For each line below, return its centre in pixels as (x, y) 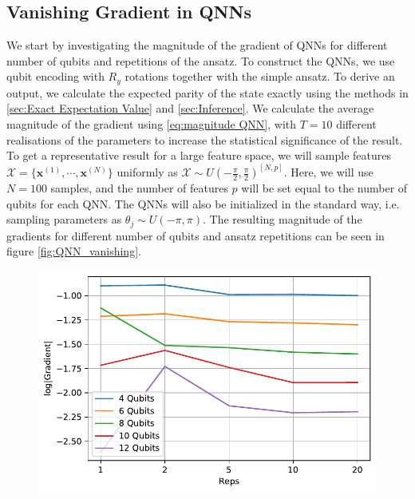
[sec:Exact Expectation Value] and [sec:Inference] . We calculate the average (190, 108)
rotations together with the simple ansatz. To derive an (260, 76)
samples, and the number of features (139, 188)
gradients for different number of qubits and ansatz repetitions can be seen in (196, 235)
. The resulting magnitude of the (282, 219)
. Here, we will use (328, 172)
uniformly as (147, 172)
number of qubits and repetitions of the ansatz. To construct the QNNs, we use (201, 60)
